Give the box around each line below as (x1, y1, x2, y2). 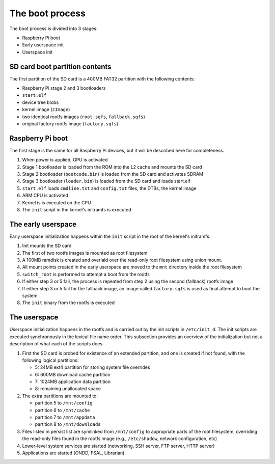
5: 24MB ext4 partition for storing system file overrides (35, 364, 150, 370)
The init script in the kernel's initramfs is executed (22, 207, 132, 212)
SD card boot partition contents (9, 62, 112, 71)
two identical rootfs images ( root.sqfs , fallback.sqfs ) (22, 114, 145, 120)
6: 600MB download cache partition (35, 371, 111, 377)
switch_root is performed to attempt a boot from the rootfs (22, 271, 150, 277)
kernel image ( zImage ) (22, 106, 70, 113)
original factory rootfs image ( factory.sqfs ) (22, 120, 119, 127)
